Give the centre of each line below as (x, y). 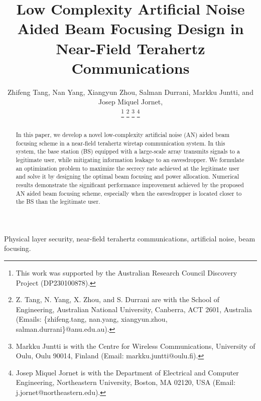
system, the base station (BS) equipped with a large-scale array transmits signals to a (128, 151)
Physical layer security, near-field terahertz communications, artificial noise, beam (130, 238)
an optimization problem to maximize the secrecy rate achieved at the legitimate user (127, 168)
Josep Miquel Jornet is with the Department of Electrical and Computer (127, 372)
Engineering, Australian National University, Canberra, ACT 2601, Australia (134, 309)
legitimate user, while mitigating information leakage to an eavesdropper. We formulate (130, 159)
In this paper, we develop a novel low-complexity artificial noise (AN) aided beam (123, 134)
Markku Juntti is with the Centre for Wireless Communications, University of (136, 346)
